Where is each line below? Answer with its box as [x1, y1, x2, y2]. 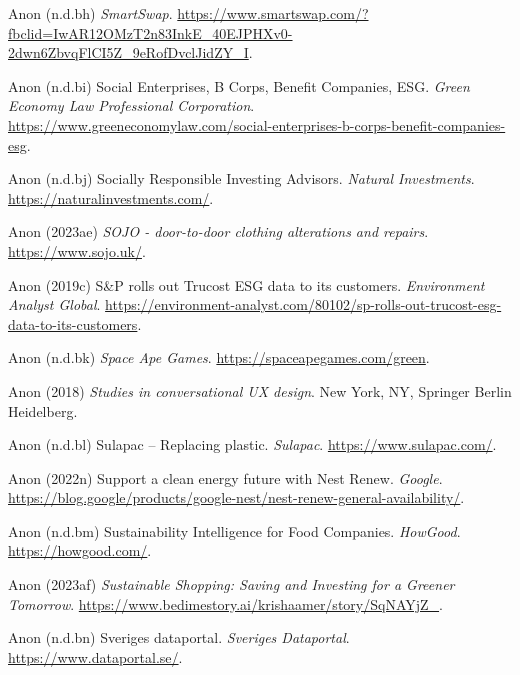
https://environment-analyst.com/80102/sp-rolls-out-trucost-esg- [105, 294, 502, 315]
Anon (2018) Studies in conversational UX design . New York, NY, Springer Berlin [8, 380, 512, 401]
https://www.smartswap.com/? [177, 3, 369, 23]
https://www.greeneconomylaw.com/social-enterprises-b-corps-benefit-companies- [8, 114, 506, 135]
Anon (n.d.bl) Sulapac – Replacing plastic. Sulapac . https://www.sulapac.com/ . [8, 434, 497, 455]
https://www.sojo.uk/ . [8, 240, 146, 261]
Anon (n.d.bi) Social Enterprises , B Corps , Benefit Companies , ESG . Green [8, 75, 470, 96]
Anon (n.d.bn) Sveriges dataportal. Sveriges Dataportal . [8, 627, 350, 648]
